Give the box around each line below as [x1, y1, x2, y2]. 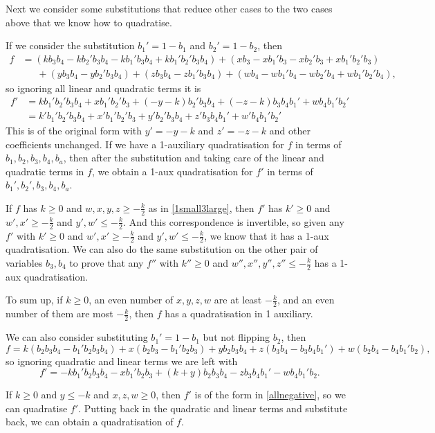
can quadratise [6, 400, 68, 415]
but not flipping [203, 330, 270, 344]
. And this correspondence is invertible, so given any [123, 214, 344, 229]
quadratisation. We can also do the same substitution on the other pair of [6, 242, 318, 256]
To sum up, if [6, 292, 63, 307]
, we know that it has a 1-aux [204, 228, 329, 242]
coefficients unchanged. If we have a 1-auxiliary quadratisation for [6, 136, 284, 151]
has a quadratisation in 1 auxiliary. [165, 306, 313, 321]
